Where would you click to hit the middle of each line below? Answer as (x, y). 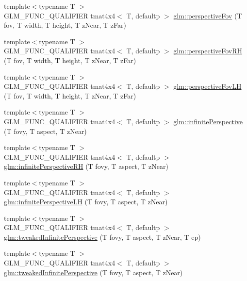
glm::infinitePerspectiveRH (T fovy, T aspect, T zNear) (86, 166)
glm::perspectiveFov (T (208, 15)
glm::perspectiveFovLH (207, 86)
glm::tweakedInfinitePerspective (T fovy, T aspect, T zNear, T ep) (102, 237)
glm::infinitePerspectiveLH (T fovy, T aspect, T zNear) (86, 202)
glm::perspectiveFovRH (208, 51)
